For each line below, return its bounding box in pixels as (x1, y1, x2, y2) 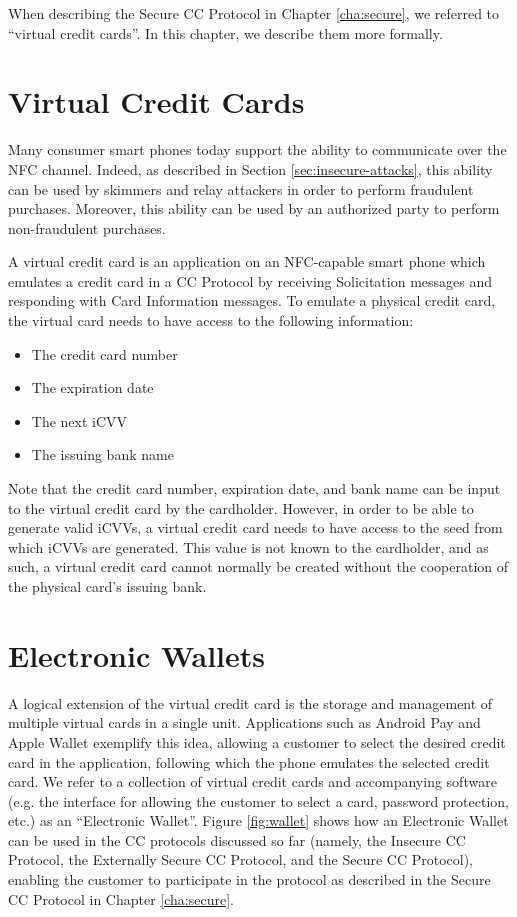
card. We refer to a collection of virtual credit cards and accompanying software (8, 771, 497, 792)
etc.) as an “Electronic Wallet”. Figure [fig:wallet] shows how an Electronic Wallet (8, 810, 509, 831)
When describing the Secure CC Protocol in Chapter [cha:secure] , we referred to (8, 3, 500, 23)
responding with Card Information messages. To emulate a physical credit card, (8, 290, 496, 311)
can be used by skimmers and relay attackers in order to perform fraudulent (8, 178, 474, 199)
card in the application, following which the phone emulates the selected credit (8, 751, 490, 772)
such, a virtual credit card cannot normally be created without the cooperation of (8, 556, 509, 577)
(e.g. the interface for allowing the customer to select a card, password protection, (8, 790, 510, 811)
